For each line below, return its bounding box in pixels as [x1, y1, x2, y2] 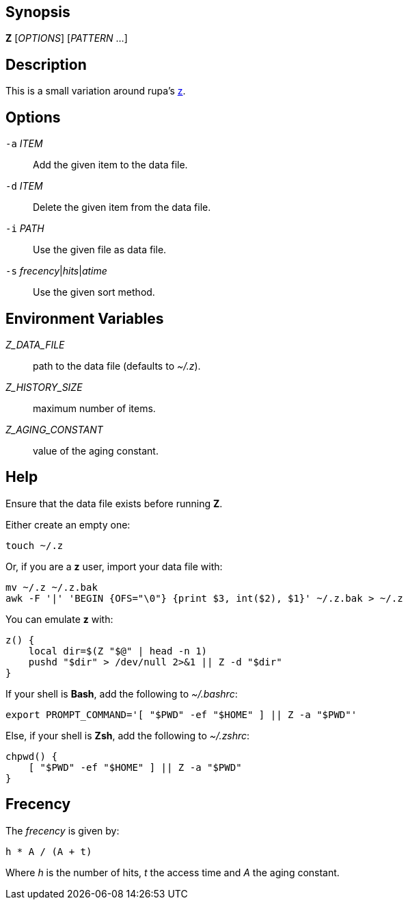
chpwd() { [5, 750, 57, 762]
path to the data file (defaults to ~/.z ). [33, 359, 201, 372]
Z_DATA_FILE [5, 338, 65, 350]
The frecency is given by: [5, 824, 120, 837]
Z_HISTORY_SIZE [5, 381, 83, 393]
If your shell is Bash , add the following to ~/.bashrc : [5, 687, 238, 700]
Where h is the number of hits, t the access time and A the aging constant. [5, 866, 340, 878]
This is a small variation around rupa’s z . [5, 85, 186, 97]
